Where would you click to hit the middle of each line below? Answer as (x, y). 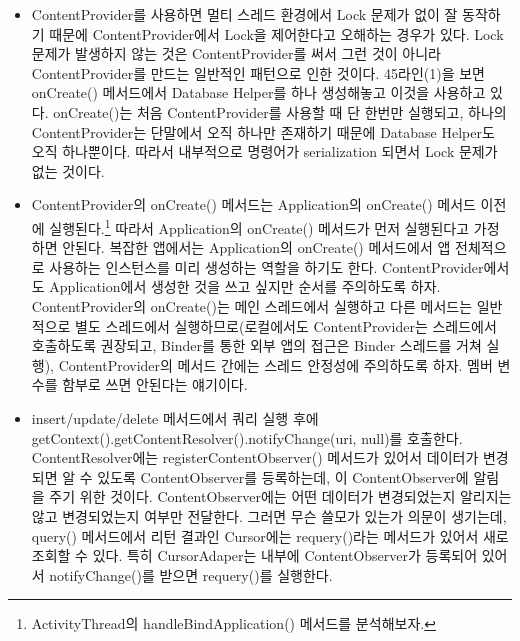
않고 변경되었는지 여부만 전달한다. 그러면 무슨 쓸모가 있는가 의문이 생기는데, (269, 515)
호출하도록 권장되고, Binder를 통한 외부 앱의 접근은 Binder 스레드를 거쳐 (256, 345)
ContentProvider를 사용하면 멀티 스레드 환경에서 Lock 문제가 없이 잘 (244, 14)
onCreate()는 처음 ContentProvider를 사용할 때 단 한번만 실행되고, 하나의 (280, 111)
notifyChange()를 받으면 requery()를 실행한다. (191, 574)
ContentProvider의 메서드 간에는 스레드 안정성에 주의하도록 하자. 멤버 (275, 364)
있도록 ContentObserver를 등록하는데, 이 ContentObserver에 (283, 476)
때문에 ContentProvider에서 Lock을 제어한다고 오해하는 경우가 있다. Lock (276, 33)
